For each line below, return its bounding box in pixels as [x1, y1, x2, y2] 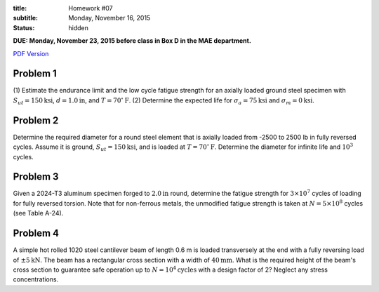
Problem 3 [13, 171, 59, 182]
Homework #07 [68, 4, 114, 12]
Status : [13, 23, 35, 32]
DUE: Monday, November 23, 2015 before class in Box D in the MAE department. [13, 36, 252, 45]
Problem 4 [13, 227, 60, 239]
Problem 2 [13, 114, 59, 126]
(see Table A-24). [13, 209, 64, 218]
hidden [68, 23, 89, 32]
